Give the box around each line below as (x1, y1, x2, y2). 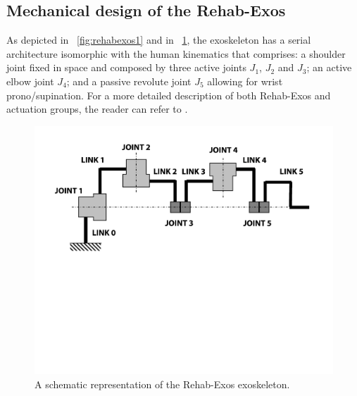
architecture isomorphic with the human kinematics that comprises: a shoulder (6, 46, 346, 61)
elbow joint (6, 73, 54, 88)
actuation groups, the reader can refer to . (6, 101, 188, 116)
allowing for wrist (207, 73, 283, 88)
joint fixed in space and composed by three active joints (6, 60, 246, 75)
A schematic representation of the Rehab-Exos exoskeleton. (35, 376, 290, 391)
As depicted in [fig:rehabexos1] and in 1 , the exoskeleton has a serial (6, 32, 311, 47)
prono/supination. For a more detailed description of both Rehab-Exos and (6, 87, 331, 102)
